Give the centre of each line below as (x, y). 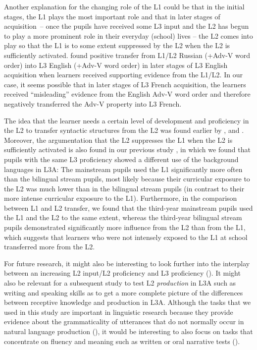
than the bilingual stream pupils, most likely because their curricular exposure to (127, 179)
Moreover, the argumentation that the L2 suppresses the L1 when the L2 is (118, 140)
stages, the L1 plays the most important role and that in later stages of (112, 16)
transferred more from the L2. (50, 247)
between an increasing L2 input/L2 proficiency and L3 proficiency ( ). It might (122, 273)
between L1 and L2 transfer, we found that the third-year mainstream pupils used (128, 207)
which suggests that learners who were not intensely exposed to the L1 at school (126, 237)
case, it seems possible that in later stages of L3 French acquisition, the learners (125, 84)
